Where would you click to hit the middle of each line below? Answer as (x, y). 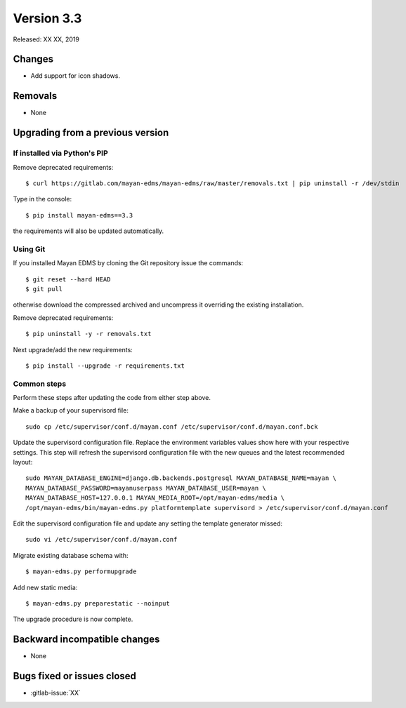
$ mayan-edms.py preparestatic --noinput (98, 603)
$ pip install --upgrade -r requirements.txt (105, 366)
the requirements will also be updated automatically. (89, 231)
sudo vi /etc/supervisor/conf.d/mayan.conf (101, 540)
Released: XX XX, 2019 (46, 39)
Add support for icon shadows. (76, 76)
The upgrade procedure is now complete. (73, 619)
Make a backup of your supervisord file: (71, 410)
